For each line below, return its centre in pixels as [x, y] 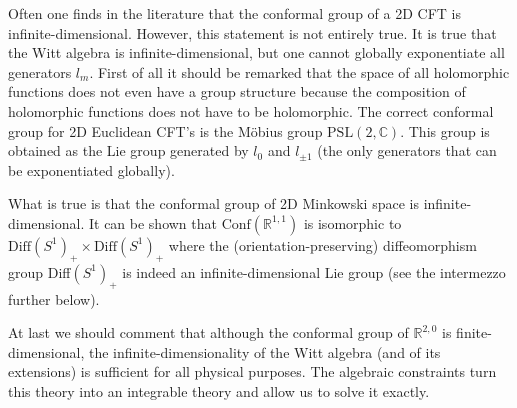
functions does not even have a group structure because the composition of [237, 91]
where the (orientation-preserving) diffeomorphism [322, 244]
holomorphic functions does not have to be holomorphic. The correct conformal [251, 110]
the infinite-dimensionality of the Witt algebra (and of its [264, 351]
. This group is [445, 130]
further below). [54, 298]
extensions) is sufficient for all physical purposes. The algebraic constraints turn [252, 371]
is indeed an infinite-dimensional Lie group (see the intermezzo [314, 271]
